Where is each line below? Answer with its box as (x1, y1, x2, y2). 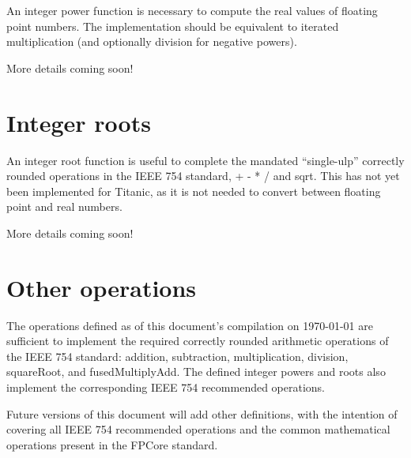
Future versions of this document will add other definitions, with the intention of (6, 405, 398, 422)
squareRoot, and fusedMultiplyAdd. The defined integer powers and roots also (6, 363, 386, 380)
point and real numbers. (6, 198, 123, 215)
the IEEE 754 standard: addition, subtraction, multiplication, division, (6, 347, 349, 364)
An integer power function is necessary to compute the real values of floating (6, 2, 378, 18)
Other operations (6, 271, 197, 303)
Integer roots (6, 106, 151, 138)
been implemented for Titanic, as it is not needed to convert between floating (6, 182, 381, 199)
